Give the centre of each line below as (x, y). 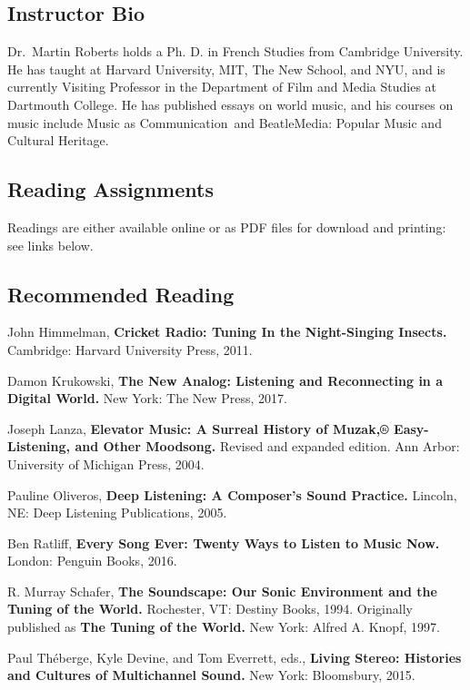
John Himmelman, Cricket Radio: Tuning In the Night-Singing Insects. (227, 332)
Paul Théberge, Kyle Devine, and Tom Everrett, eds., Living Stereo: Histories (235, 657)
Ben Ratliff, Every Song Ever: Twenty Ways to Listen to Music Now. (224, 542)
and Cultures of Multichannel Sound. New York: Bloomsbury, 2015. (211, 675)
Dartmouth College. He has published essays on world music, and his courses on (230, 104)
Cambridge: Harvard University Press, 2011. (130, 349)
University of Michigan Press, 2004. (106, 463)
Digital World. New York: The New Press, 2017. (148, 398)
